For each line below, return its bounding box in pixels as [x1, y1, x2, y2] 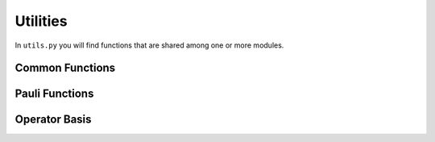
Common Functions [14, 61, 116, 75]
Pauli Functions [14, 87, 94, 101]
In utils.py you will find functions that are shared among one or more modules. [14, 40, 284, 50]
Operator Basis [14, 113, 92, 127]
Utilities [14, 12, 68, 30]
